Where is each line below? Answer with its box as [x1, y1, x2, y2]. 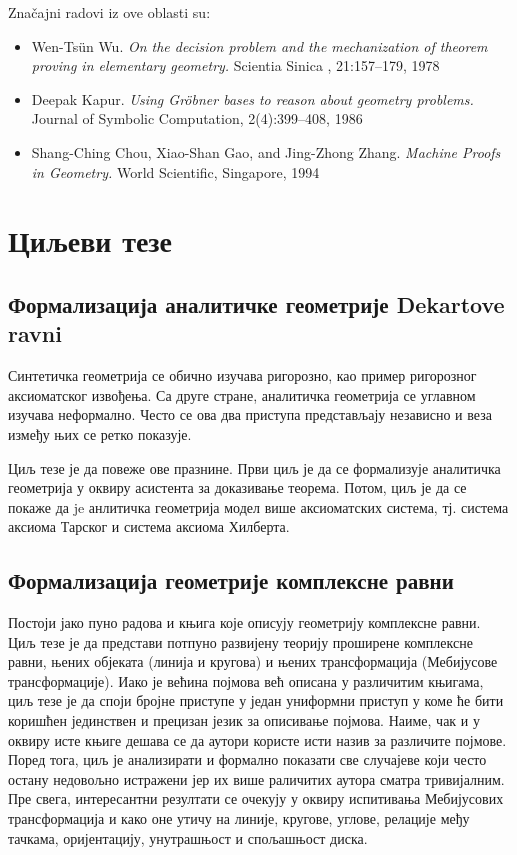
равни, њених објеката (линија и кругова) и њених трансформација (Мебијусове [8, 651, 498, 672]
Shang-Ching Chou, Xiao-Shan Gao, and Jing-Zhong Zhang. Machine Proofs [31, 141, 501, 162]
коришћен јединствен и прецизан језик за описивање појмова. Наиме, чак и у [8, 710, 480, 731]
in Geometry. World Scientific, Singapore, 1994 [31, 161, 320, 182]
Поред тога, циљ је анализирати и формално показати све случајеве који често [8, 749, 487, 770]
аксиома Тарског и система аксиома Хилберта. [8, 516, 290, 537]
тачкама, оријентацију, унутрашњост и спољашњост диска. [8, 827, 368, 848]
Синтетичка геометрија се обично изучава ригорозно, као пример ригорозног [8, 365, 477, 386]
